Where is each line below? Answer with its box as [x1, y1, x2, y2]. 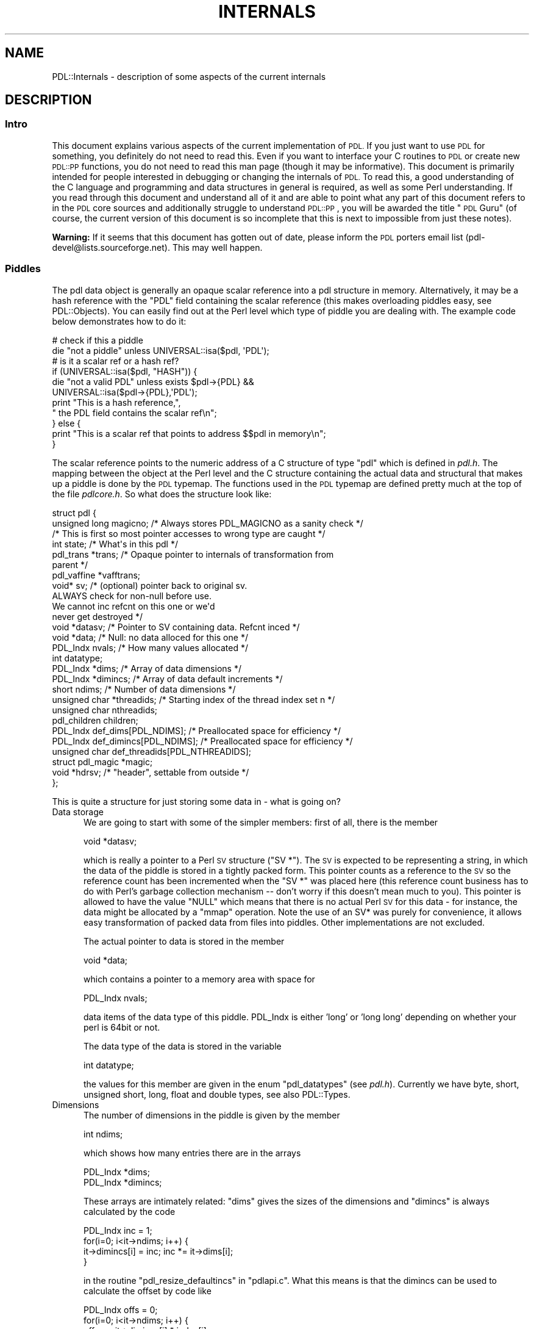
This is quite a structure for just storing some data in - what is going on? [52, 796, 341, 807]
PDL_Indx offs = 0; [84, 1304, 158, 1315]
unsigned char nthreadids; [52, 704, 158, 715]
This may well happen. [172, 242, 263, 253]
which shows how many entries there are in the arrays [84, 1147, 301, 1158]
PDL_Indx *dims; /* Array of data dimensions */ [52, 663, 241, 674]
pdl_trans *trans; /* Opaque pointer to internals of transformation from [52, 549, 334, 560]
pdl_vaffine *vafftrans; [52, 569, 141, 580]
